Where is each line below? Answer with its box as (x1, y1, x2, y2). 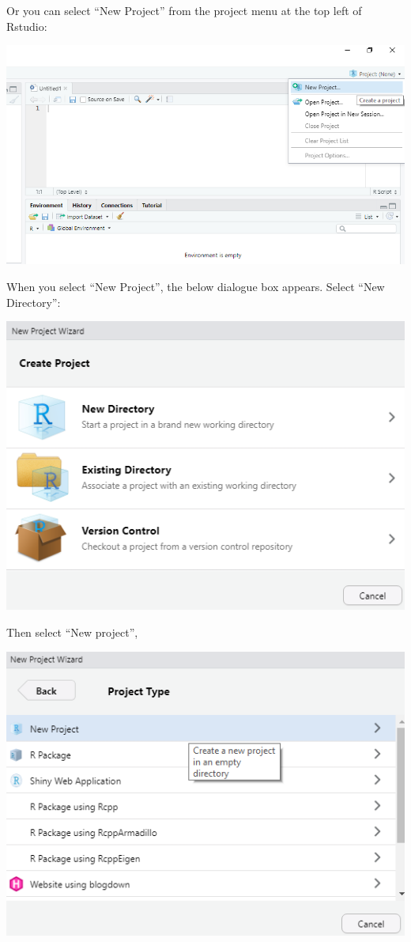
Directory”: (6, 293, 61, 310)
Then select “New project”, (6, 624, 138, 641)
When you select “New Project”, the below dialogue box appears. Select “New (6, 278, 385, 295)
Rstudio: (6, 17, 47, 34)
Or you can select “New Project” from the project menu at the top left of (6, 2, 362, 18)
